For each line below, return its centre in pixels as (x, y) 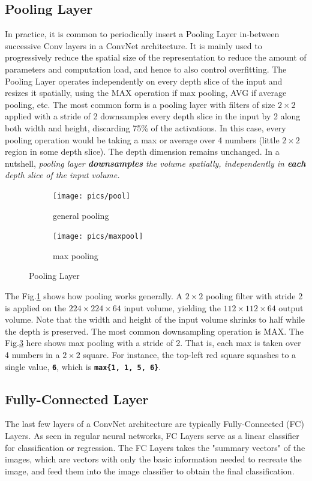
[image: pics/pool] (91, 196)
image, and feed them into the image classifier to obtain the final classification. (150, 471)
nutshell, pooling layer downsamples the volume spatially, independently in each (155, 163)
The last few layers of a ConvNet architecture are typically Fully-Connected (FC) (154, 424)
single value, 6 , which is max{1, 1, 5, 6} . (83, 366)
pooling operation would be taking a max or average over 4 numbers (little (142, 139)
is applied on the (35, 307)
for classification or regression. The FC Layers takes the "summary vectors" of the (155, 447)
